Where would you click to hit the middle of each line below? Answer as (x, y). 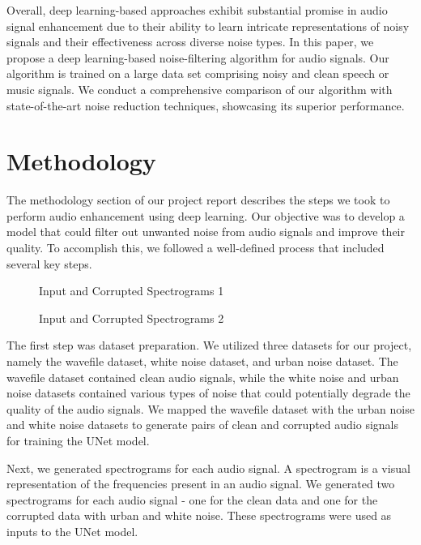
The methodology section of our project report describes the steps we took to (198, 200)
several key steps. (49, 263)
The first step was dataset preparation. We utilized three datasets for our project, (209, 345)
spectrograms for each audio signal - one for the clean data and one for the (192, 499)
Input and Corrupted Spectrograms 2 (132, 318)
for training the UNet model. (78, 440)
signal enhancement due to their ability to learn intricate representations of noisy (208, 26)
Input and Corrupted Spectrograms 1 (132, 291)
